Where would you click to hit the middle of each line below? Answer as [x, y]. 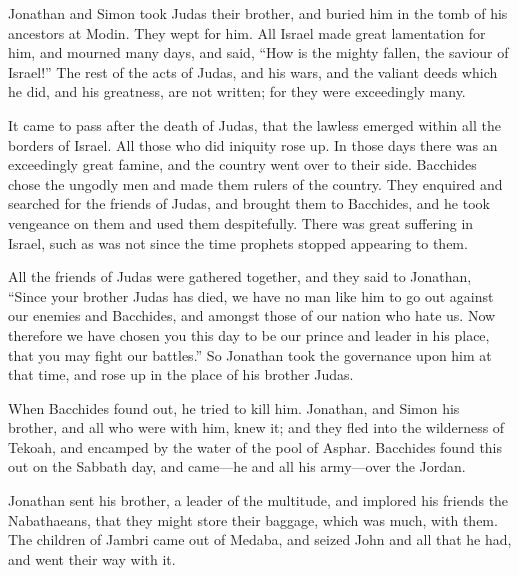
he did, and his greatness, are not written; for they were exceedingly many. [237, 91]
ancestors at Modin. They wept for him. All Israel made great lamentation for [247, 32]
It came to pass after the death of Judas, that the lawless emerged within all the [254, 124]
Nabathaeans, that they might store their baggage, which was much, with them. [253, 519]
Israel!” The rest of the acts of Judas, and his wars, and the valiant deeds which [253, 71]
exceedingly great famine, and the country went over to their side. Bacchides [242, 164]
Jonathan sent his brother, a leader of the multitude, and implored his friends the [258, 500]
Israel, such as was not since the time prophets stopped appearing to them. [238, 242]
